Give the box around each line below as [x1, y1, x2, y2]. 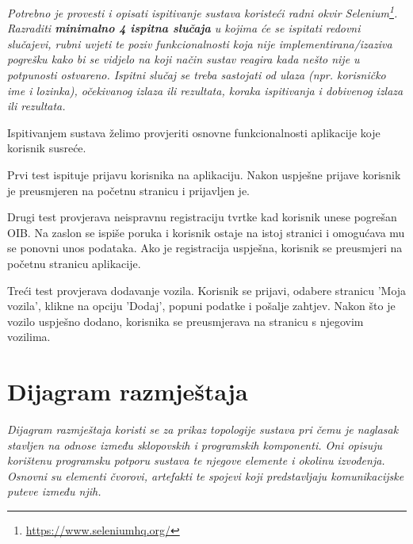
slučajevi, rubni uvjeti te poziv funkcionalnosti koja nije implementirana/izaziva [7, 35, 392, 52]
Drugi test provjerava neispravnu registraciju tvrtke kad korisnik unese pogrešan [7, 209, 397, 225]
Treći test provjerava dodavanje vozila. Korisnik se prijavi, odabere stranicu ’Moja [7, 282, 407, 298]
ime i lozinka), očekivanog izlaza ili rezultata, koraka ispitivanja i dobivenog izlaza [7, 82, 403, 98]
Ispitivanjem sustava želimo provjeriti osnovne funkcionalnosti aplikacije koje [7, 124, 380, 140]
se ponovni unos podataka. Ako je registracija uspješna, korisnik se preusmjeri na [7, 239, 403, 256]
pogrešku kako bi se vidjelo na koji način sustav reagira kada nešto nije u [7, 51, 360, 67]
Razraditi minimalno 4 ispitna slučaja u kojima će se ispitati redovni [7, 20, 361, 36]
